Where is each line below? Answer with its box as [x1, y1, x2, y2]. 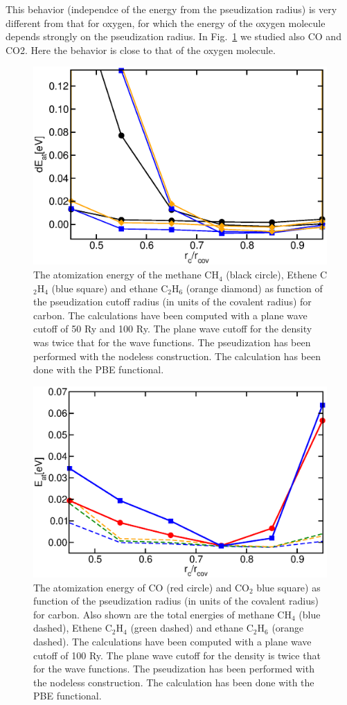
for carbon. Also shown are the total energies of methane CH [33, 607, 292, 621]
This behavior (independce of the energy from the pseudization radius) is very [6, 2, 337, 16]
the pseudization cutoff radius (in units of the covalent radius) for [33, 294, 312, 309]
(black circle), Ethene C [226, 267, 327, 282]
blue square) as [256, 580, 321, 594]
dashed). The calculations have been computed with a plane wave [33, 634, 312, 648]
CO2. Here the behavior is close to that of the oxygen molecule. [6, 42, 276, 57]
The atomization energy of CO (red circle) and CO [33, 580, 249, 594]
